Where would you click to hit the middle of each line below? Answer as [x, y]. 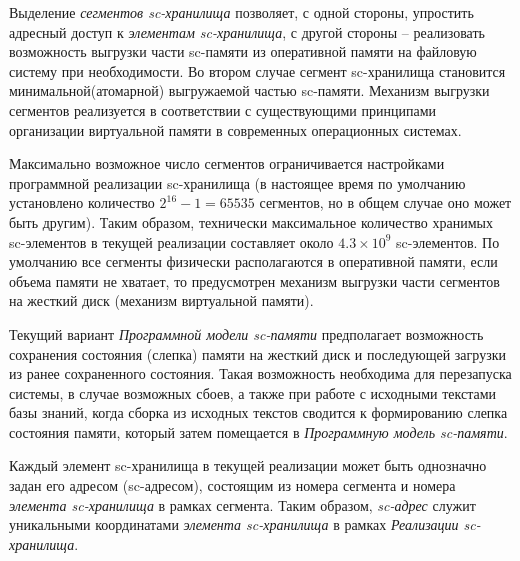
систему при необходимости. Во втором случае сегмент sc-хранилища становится [257, 70]
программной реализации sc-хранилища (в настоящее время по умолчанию [237, 182]
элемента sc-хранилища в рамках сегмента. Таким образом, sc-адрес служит [242, 504]
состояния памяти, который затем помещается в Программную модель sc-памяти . [258, 431]
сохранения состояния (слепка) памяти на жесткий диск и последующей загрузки [257, 353]
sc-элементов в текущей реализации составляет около [171, 241]
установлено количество [82, 202]
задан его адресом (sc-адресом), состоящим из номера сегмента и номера [232, 485]
